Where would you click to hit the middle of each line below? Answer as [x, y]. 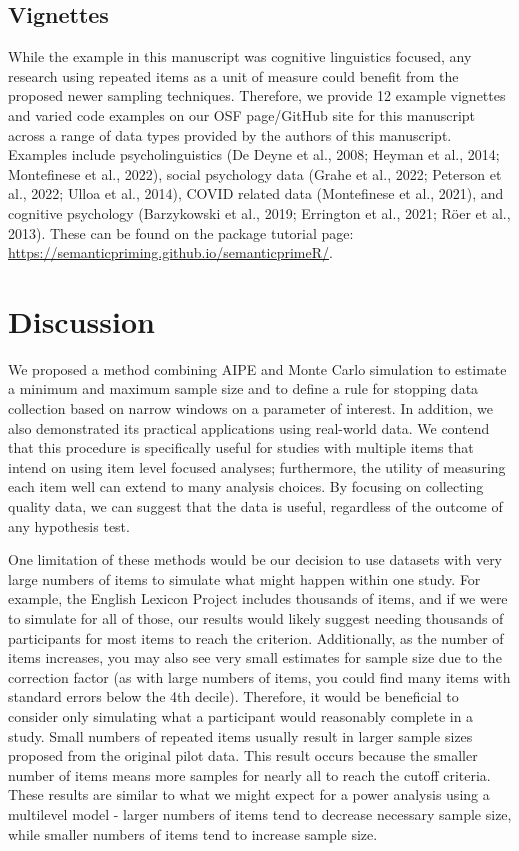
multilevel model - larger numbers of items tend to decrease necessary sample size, [260, 813]
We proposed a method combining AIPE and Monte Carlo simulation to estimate [257, 368]
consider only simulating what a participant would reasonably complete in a [241, 715]
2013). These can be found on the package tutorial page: [181, 232]
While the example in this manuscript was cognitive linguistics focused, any [240, 56]
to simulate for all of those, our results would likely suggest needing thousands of [256, 617]
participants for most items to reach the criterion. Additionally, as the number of [256, 637]
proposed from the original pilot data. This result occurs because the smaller [243, 755]
